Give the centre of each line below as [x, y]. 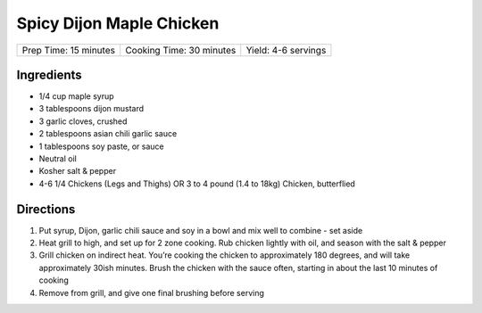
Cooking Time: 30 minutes [181, 50]
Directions [46, 209]
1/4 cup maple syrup [77, 96]
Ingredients [49, 74]
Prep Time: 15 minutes [69, 50]
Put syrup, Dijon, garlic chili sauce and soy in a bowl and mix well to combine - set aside [201, 230]
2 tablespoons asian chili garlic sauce [108, 134]
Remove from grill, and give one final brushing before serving [152, 292]
